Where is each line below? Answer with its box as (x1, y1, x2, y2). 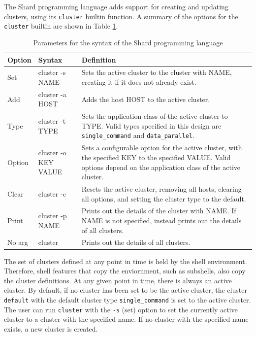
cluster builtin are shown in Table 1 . (4, 21, 118, 31)
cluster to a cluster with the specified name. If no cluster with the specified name (4, 314, 249, 324)
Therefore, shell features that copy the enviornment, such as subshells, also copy (4, 266, 246, 276)
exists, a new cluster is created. (4, 323, 98, 334)
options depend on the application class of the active (81, 162, 241, 172)
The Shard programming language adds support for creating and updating (4, 1, 228, 11)
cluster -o (38, 147, 66, 158)
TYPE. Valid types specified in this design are (81, 120, 222, 131)
